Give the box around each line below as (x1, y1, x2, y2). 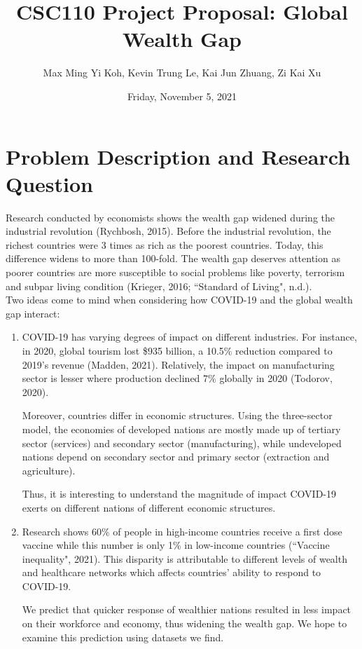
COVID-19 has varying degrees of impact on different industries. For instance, (22, 329, 357, 344)
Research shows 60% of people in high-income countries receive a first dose (22, 524, 342, 538)
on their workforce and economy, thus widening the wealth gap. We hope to (22, 616, 347, 631)
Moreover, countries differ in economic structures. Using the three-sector (22, 408, 333, 423)
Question (6, 169, 93, 198)
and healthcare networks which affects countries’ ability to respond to (22, 565, 321, 580)
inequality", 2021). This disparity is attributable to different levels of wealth (22, 551, 347, 566)
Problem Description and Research (6, 142, 351, 170)
